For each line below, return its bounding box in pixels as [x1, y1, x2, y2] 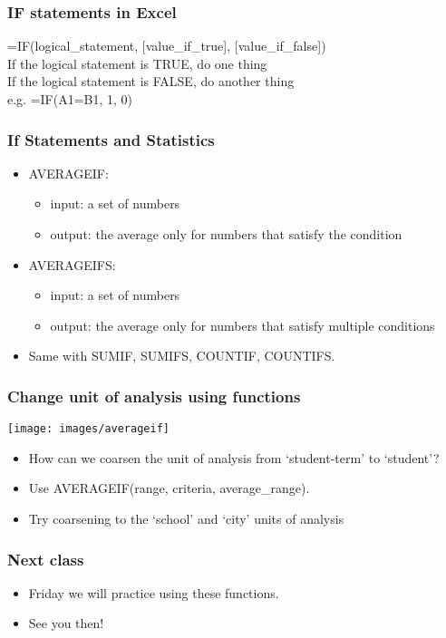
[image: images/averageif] [7, 422, 170, 436]
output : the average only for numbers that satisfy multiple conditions [50, 315, 435, 334]
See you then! [28, 614, 104, 633]
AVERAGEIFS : [28, 255, 116, 274]
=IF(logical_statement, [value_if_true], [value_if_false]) [7, 36, 326, 55]
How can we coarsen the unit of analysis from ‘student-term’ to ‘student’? [28, 448, 440, 467]
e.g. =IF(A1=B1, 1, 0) [7, 90, 133, 108]
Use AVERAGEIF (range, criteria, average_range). [28, 478, 310, 498]
